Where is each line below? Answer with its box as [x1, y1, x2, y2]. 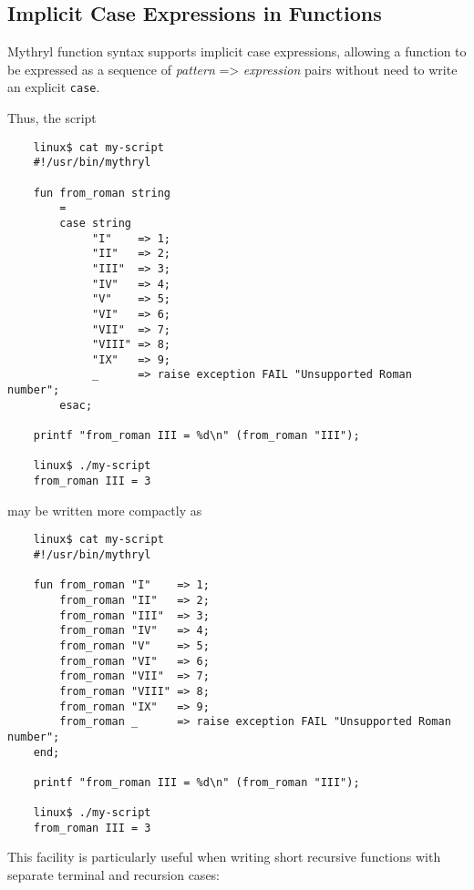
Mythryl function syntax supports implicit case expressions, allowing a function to [7, 42, 467, 61]
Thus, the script [7, 108, 97, 128]
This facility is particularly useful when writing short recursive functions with [7, 847, 441, 866]
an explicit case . [7, 77, 100, 97]
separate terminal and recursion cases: [7, 865, 221, 885]
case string [59, 216, 132, 230]
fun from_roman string [33, 186, 170, 199]
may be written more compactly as [7, 500, 202, 519]
